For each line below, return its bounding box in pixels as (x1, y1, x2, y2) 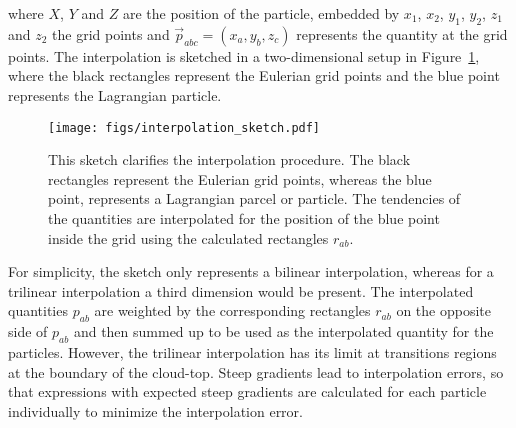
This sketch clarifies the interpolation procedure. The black (48, 149, 411, 170)
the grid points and (52, 23, 170, 44)
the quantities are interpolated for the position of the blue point (48, 208, 440, 229)
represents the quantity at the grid (296, 23, 508, 44)
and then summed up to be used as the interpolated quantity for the (73, 321, 494, 342)
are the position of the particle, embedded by (122, 3, 400, 23)
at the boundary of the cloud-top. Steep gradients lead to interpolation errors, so (8, 361, 504, 382)
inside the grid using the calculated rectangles (48, 227, 329, 248)
